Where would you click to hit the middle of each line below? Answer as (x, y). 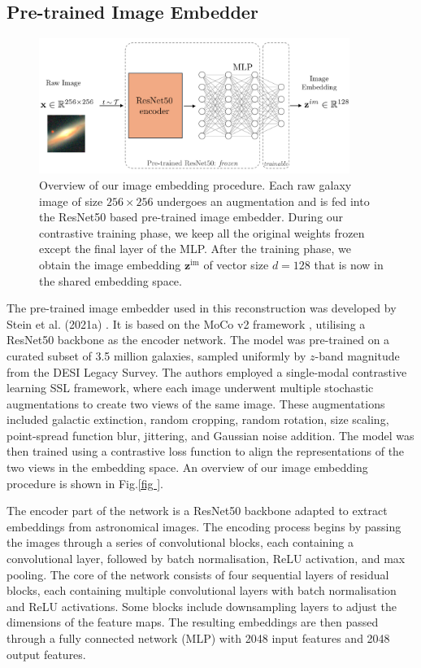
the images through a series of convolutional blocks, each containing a (180, 542)
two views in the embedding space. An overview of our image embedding (187, 467)
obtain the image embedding (110, 264)
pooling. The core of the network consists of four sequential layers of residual (198, 574)
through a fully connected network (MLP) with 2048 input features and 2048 (198, 638)
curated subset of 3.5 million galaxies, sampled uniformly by (156, 355)
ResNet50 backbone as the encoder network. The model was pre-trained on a (198, 340)
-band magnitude (357, 355)
